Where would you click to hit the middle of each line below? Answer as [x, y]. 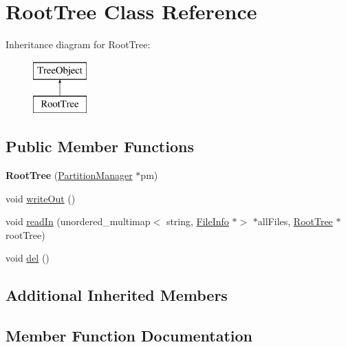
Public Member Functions [100, 146]
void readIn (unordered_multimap [78, 221]
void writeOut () [41, 198]
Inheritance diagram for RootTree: [78, 44]
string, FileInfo [197, 221]
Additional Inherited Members [117, 295]
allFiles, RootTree [295, 221]
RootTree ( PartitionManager [69, 175]
